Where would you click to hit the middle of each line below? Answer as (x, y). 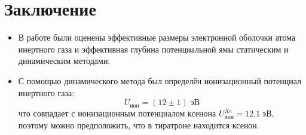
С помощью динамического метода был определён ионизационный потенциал (160, 80)
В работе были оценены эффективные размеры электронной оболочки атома (157, 37)
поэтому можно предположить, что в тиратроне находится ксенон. (139, 125)
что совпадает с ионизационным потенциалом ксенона (117, 113)
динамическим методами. (64, 61)
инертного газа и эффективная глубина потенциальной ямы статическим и (153, 49)
